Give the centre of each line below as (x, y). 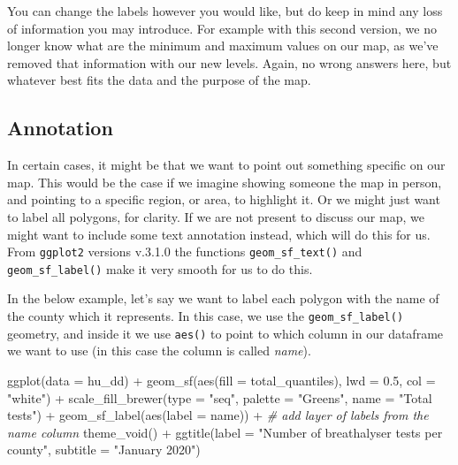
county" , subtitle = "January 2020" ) (104, 450)
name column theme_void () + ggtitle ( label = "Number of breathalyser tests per (225, 432)
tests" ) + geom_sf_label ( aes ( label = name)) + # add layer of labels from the (218, 415)
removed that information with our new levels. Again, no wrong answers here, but (229, 62)
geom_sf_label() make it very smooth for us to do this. (160, 268)
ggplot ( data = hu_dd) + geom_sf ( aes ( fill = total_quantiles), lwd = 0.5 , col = (221, 380)
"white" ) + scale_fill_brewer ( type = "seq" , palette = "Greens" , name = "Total (220, 397)
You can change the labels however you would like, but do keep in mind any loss (225, 11)
